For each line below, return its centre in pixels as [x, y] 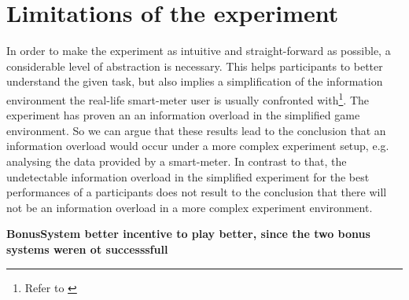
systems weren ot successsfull [87, 249]
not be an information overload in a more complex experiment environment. [190, 207]
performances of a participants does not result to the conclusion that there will [197, 192]
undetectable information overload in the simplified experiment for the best [188, 176]
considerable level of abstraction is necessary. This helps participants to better [195, 66]
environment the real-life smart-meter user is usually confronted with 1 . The [188, 98]
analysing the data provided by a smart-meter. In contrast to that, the [177, 161]
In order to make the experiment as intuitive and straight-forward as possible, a [199, 51]
